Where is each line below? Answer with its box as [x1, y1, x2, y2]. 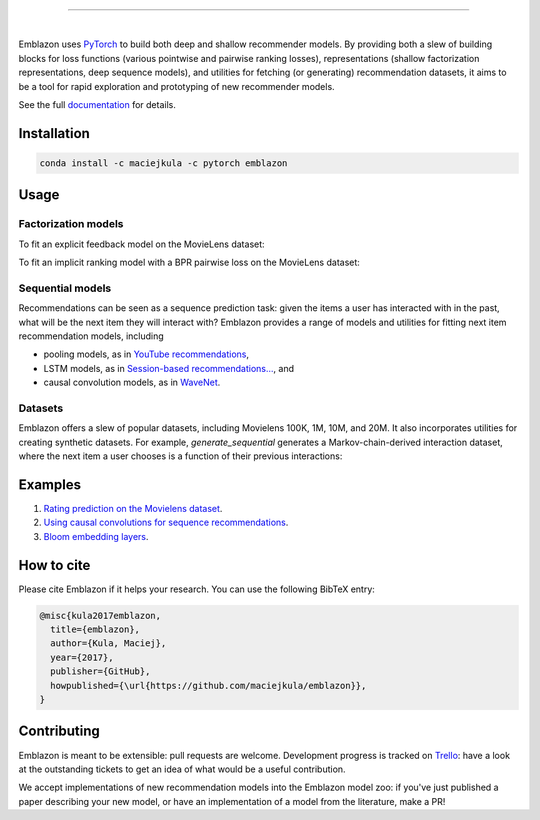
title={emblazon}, [50, 624, 140, 635]
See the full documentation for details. [18, 98, 177, 110]
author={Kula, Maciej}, [50, 638, 167, 649]
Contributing [18, 723, 100, 740]
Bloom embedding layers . [43, 530, 149, 542]
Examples [18, 476, 82, 493]
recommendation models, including [18, 330, 164, 342]
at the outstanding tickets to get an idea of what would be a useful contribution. [18, 763, 346, 775]
